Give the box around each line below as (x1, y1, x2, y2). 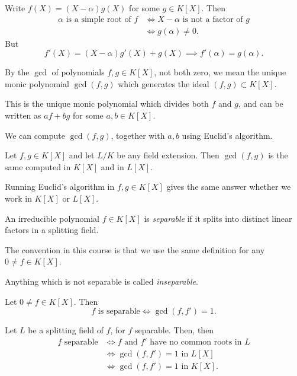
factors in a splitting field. (5, 224, 99, 236)
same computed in (5, 160, 71, 173)
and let (69, 149, 95, 161)
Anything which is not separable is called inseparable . (5, 275, 198, 287)
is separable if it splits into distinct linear (144, 212, 292, 224)
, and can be (238, 97, 283, 110)
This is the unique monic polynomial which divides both (5, 97, 209, 110)
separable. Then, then (135, 324, 214, 336)
